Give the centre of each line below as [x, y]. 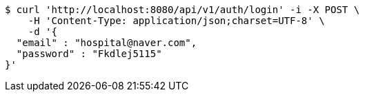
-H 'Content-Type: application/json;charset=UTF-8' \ [176, 21]
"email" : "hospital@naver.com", [107, 43]
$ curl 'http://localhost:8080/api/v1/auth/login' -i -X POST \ [182, 10]
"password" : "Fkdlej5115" [89, 54]
